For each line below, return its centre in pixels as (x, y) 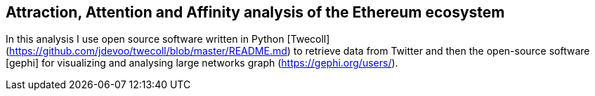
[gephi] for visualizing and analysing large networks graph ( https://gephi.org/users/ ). (202, 63)
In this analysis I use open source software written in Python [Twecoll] (168, 39)
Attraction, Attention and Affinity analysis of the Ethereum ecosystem (255, 12)
